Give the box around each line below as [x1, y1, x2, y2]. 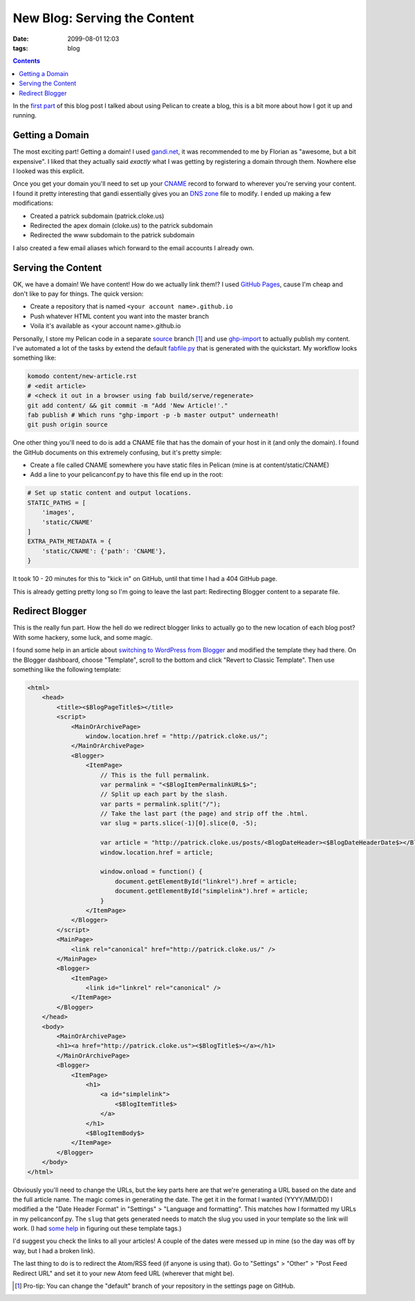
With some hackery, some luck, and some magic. [12, 633, 153, 641]
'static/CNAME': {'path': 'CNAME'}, [41, 547, 166, 555]
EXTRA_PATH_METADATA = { [27, 537, 112, 546]
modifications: [12, 199, 54, 207]
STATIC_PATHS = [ [27, 499, 86, 506]
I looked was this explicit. [12, 167, 84, 175]
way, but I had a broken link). [12, 1246, 95, 1255]
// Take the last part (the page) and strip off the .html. [100, 810, 308, 818]
